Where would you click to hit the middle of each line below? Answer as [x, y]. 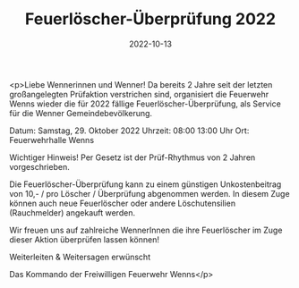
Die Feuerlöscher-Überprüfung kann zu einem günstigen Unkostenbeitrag [145, 184]
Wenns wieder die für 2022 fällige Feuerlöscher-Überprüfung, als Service [145, 104]
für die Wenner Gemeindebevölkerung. [81, 113]
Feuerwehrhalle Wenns [52, 140]
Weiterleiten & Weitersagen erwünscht [80, 257]
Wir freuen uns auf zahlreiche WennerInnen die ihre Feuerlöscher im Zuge [146, 230]
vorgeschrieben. [39, 166]
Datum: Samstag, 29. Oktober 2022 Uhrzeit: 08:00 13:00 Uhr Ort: [129, 131]
